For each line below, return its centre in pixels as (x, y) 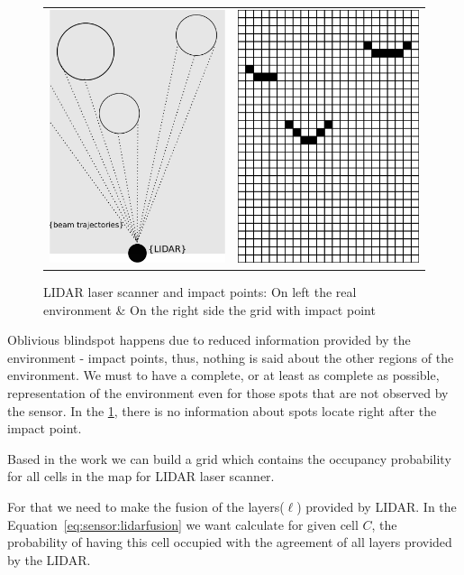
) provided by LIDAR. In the (377, 507)
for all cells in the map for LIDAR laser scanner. (141, 476)
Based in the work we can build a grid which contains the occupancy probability (229, 458)
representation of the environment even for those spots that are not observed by (228, 393)
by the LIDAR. (49, 559)
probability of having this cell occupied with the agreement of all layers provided (230, 542)
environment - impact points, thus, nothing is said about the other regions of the (231, 357)
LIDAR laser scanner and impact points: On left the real (200, 292)
